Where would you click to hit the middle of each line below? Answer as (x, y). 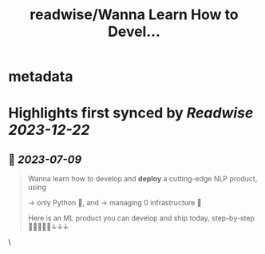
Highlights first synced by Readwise (131, 113)
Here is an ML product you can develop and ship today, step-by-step (141, 218)
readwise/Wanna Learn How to (134, 15)
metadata (41, 77)
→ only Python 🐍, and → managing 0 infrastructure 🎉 (115, 203)
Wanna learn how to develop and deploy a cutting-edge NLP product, (142, 179)
